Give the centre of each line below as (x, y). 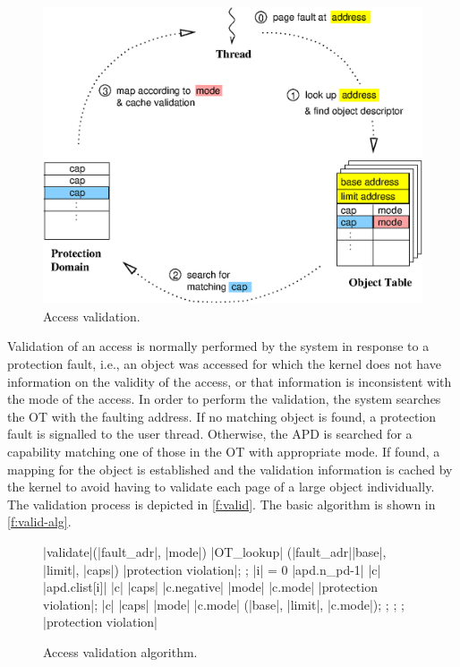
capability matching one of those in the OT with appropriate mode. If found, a (224, 451)
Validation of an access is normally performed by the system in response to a (218, 346)
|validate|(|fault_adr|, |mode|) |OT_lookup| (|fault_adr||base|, (215, 551)
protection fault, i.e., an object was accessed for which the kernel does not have (224, 364)
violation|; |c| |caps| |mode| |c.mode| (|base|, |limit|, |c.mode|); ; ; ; (224, 604)
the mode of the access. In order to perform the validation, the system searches (224, 399)
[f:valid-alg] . (39, 522)
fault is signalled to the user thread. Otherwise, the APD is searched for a (210, 434)
